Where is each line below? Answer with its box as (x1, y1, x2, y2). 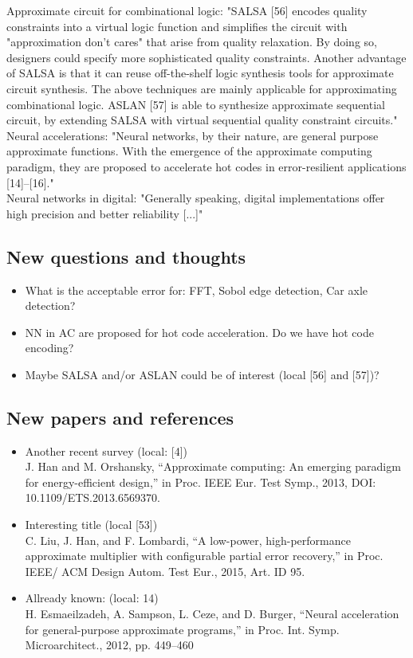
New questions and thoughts (6, 244, 246, 268)
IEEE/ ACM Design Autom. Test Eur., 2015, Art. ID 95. (25, 562, 305, 579)
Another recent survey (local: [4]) (25, 442, 187, 459)
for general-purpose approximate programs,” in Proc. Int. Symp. (25, 621, 340, 637)
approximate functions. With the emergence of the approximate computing (6, 143, 372, 159)
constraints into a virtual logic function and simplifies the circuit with (6, 18, 348, 34)
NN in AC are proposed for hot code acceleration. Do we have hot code (25, 323, 374, 340)
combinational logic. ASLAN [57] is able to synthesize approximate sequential (6, 96, 385, 112)
